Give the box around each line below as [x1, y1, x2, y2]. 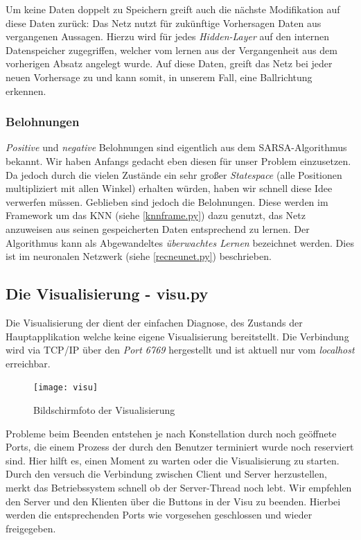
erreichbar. [6, 356, 51, 370]
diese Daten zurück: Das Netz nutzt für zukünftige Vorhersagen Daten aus [6, 15, 322, 30]
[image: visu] [33, 383, 98, 393]
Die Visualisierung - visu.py [6, 283, 209, 304]
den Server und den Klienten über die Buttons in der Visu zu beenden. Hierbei [6, 494, 341, 508]
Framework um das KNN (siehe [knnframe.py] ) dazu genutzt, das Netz [6, 208, 306, 223]
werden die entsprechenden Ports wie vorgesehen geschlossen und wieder [6, 507, 312, 522]
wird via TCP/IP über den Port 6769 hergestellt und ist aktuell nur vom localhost [6, 342, 355, 357]
